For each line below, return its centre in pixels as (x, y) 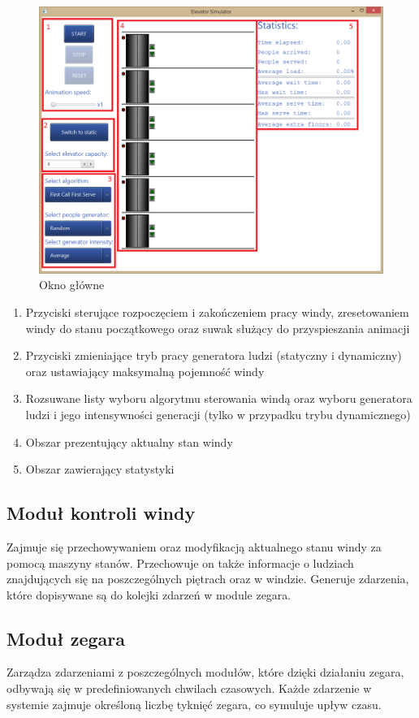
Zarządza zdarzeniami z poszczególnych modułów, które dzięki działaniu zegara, (205, 672)
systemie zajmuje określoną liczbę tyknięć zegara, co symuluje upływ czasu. (194, 704)
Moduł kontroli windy (101, 513)
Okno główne (72, 285)
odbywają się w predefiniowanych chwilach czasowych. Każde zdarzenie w (189, 688)
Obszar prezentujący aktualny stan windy (129, 441)
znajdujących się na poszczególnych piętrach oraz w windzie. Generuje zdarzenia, (208, 579)
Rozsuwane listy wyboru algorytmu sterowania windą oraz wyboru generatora (219, 398)
